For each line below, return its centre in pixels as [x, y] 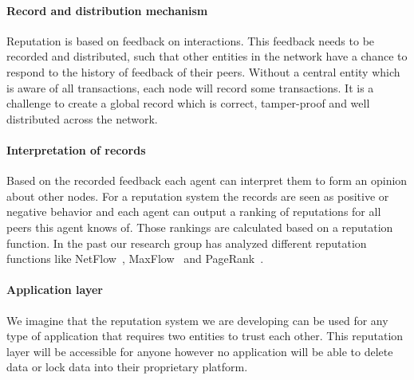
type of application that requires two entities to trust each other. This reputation [205, 336]
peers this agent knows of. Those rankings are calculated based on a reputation [200, 227]
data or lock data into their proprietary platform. [127, 367]
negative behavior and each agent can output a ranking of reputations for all [194, 212]
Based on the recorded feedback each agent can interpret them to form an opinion [207, 180]
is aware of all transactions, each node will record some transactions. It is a [190, 87]
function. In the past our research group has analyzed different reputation [187, 243]
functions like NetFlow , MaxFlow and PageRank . [135, 259]
